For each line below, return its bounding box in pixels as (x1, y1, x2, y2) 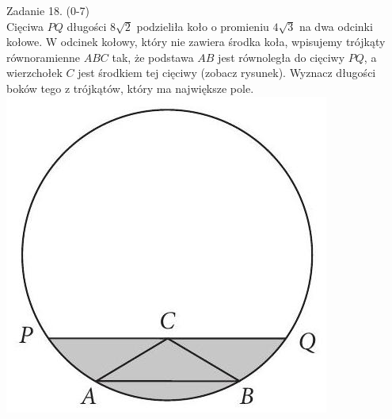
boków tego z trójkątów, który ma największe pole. (6, 79, 254, 96)
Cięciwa (6, 17, 44, 34)
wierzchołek (6, 64, 63, 81)
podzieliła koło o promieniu (136, 17, 269, 34)
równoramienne (6, 48, 81, 65)
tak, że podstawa (112, 48, 194, 65)
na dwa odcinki (299, 17, 373, 34)
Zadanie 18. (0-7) (6, 2, 89, 18)
